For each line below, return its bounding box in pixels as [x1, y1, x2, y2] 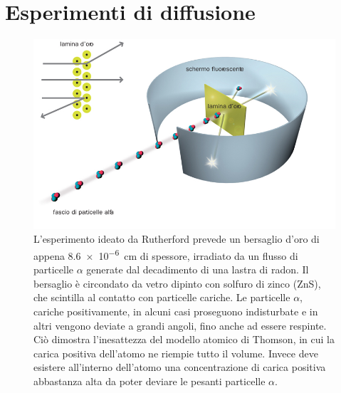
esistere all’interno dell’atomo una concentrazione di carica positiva [33, 360, 326, 374]
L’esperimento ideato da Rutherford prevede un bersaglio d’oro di [33, 231, 320, 246]
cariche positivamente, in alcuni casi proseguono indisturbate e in [33, 303, 318, 318]
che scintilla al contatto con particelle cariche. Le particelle [33, 290, 290, 305]
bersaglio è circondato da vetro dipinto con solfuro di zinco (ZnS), [33, 276, 321, 290]
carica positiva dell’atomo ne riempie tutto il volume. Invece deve [33, 345, 318, 360]
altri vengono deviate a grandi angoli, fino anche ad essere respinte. [33, 318, 327, 332]
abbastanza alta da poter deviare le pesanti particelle [33, 373, 266, 388]
